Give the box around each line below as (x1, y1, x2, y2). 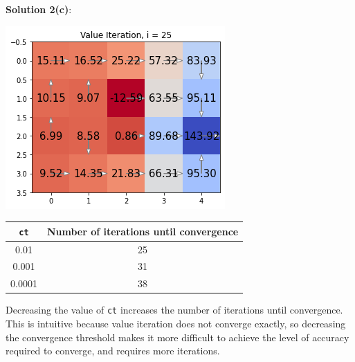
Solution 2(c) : (6, 2, 72, 16)
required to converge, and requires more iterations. (6, 343, 220, 358)
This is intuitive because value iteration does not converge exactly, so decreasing (6, 316, 346, 331)
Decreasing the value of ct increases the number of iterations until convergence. (6, 302, 343, 317)
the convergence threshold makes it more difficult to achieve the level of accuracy (6, 329, 349, 344)
